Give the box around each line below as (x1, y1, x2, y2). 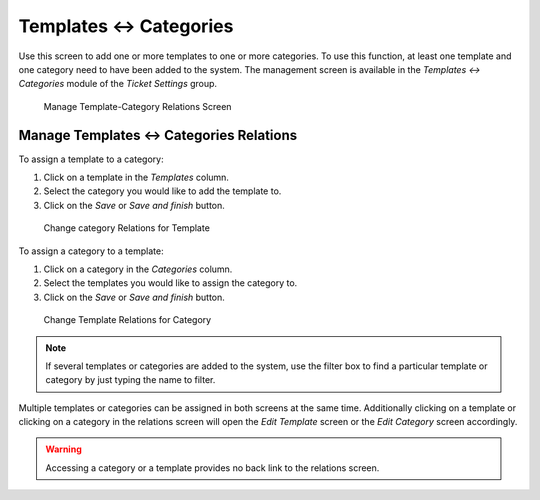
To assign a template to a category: (18, 153, 164, 165)
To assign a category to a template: (18, 245, 164, 257)
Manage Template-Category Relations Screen (43, 100, 232, 112)
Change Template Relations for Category (43, 314, 212, 326)
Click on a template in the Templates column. (43, 171, 230, 184)
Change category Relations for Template (43, 222, 210, 234)
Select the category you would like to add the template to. (43, 185, 282, 197)
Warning (45, 443, 82, 455)
